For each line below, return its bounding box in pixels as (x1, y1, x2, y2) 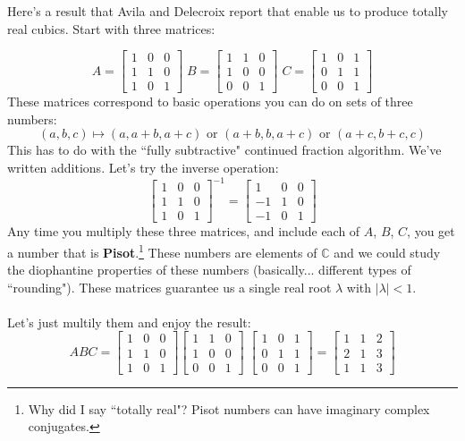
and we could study (334, 242, 441, 261)
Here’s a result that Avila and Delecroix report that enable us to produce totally (7, 2, 449, 20)
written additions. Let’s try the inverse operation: (7, 158, 279, 177)
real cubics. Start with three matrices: (7, 19, 216, 38)
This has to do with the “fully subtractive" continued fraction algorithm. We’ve (7, 140, 442, 159)
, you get (407, 222, 455, 241)
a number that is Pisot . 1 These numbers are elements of (7, 240, 317, 261)
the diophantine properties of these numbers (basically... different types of (7, 260, 411, 279)
